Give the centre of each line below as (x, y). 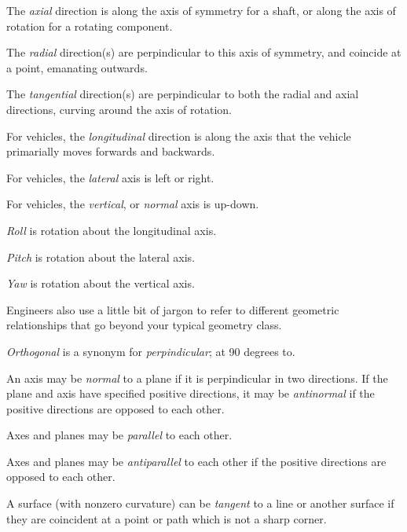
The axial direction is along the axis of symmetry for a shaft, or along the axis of (201, 10)
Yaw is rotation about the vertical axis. (101, 283)
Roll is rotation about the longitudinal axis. (112, 230)
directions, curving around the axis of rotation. (119, 109)
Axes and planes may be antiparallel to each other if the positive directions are (196, 461)
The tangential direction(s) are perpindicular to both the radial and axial (183, 94)
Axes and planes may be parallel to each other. (119, 435)
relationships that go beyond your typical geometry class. (144, 325)
